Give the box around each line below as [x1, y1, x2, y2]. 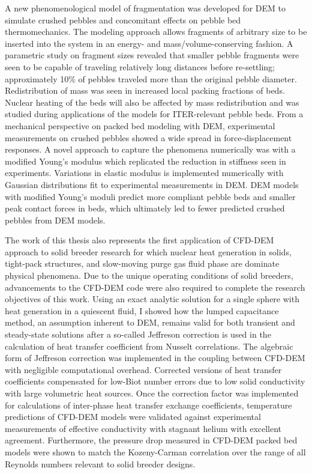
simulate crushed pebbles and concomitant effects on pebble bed [5, 13, 241, 26]
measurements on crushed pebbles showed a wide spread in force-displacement [5, 131, 292, 144]
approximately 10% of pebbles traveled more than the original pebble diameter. [5, 72, 297, 85]
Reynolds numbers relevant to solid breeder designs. [5, 457, 196, 470]
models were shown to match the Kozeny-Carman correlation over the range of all [5, 445, 306, 458]
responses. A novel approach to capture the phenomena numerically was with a [5, 143, 296, 156]
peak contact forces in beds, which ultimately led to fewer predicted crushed [5, 202, 285, 214]
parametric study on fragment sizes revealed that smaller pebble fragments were [5, 49, 299, 61]
